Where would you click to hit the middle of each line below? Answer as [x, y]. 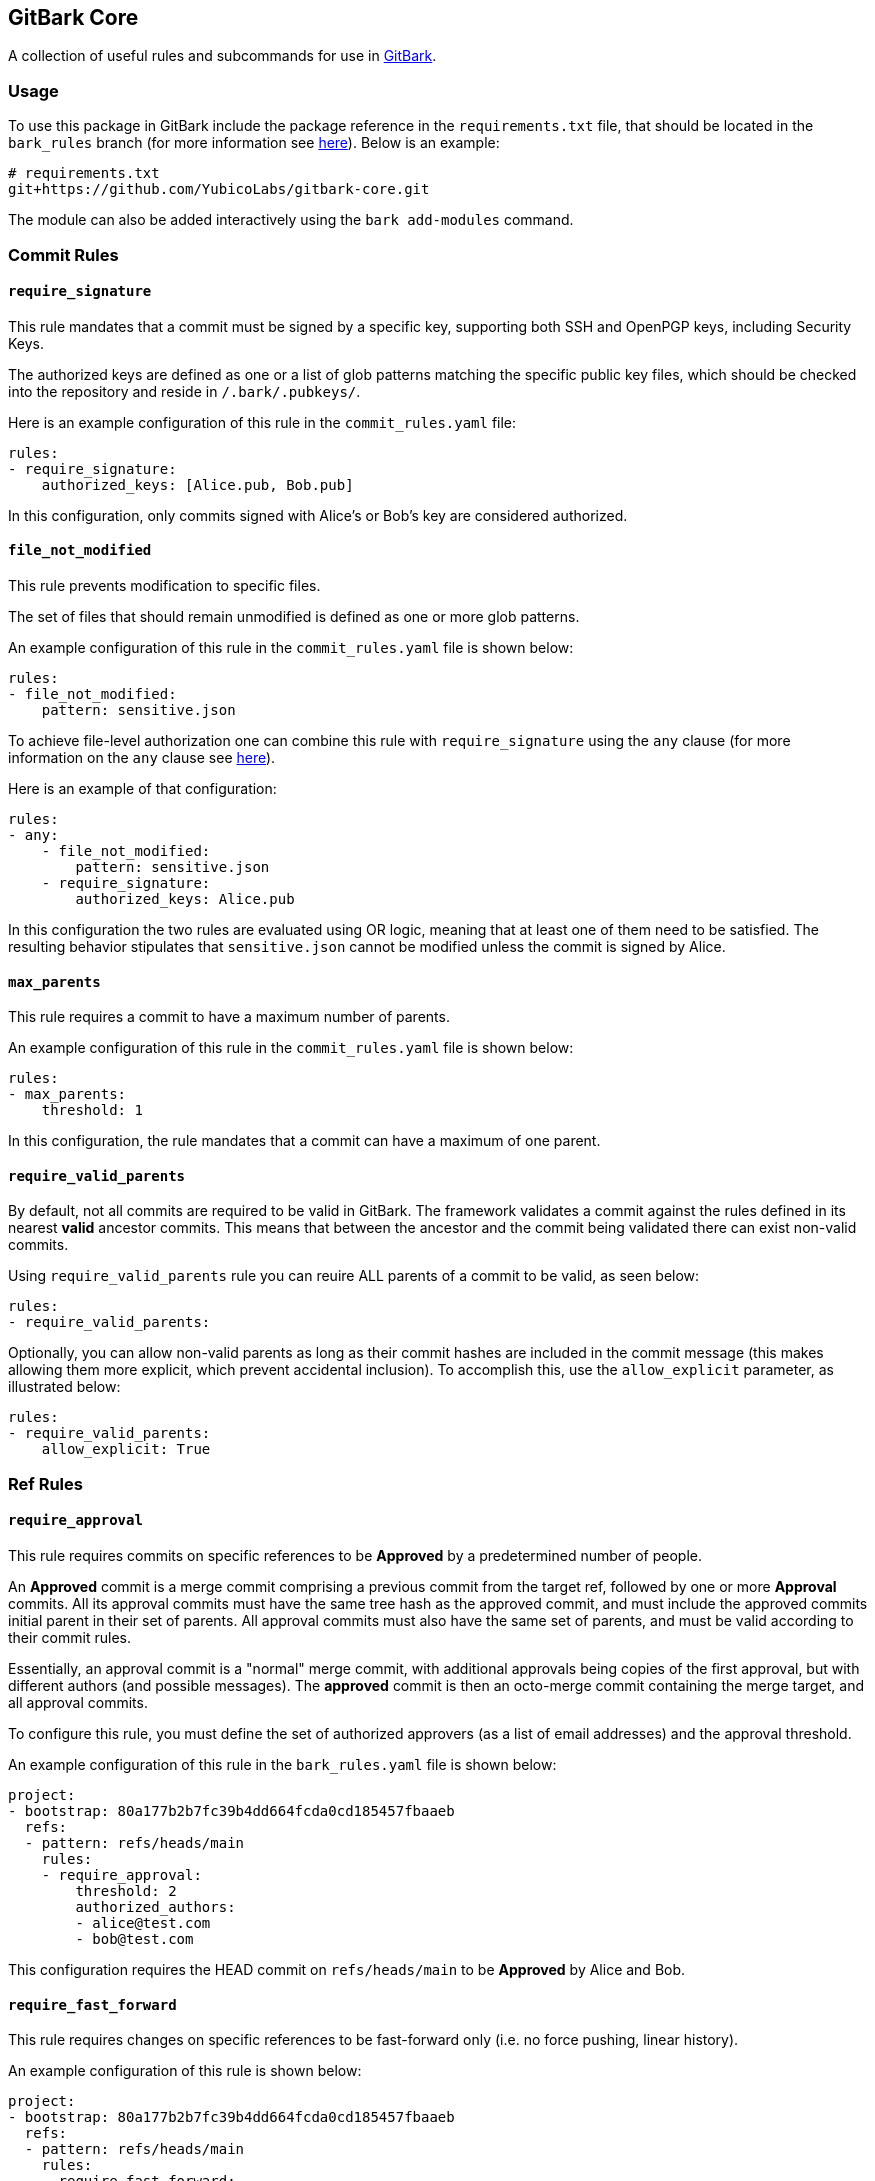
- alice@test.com [143, 1923]
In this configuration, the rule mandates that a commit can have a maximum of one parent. [304, 1141]
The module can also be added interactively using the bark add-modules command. [291, 220]
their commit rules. [69, 1638]
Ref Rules [45, 1483]
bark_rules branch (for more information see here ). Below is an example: [254, 143]
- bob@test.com [134, 1939]
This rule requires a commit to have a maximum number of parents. [229, 1017]
